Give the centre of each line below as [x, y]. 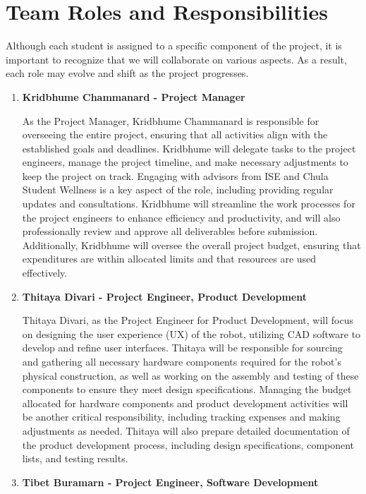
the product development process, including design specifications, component [188, 444]
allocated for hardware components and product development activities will [185, 403]
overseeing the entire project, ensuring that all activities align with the [175, 134]
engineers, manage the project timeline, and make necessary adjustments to [185, 162]
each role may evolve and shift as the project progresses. [127, 73]
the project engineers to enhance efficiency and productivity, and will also [181, 217]
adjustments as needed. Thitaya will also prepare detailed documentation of [186, 430]
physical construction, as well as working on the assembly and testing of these [190, 375]
